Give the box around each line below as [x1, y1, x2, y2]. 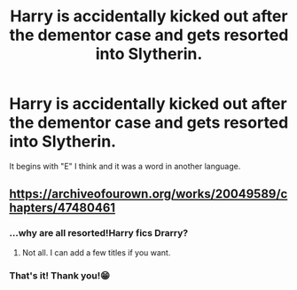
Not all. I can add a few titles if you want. [21, 247, 171, 258]
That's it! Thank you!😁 [9, 269, 111, 281]
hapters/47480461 [9, 200, 116, 216]
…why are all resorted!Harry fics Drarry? [9, 227, 189, 239]
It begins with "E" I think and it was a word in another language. [9, 161, 241, 171]
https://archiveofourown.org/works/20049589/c [9, 186, 288, 201]
